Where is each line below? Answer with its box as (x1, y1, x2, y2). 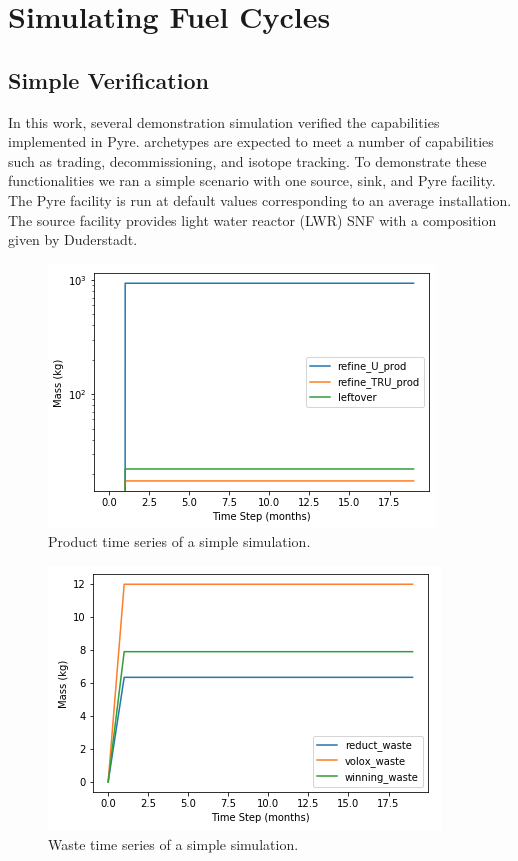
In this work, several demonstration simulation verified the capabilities (8, 111, 440, 132)
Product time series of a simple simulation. (48, 531, 311, 552)
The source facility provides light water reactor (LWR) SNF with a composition (8, 209, 497, 230)
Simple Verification (8, 64, 209, 95)
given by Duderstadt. (8, 229, 138, 250)
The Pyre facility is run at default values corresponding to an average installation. (8, 189, 512, 210)
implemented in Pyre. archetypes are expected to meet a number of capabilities (8, 131, 494, 152)
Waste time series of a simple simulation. (48, 833, 299, 854)
